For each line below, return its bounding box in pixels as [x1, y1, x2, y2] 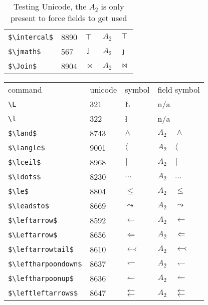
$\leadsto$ [8, 201, 49, 210]
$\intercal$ [8, 33, 54, 41]
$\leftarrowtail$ [8, 245, 74, 253]
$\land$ [8, 129, 37, 137]
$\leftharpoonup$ [8, 274, 74, 282]
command [8, 84, 42, 95]
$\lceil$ [8, 158, 41, 166]
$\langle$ [8, 143, 45, 152]
